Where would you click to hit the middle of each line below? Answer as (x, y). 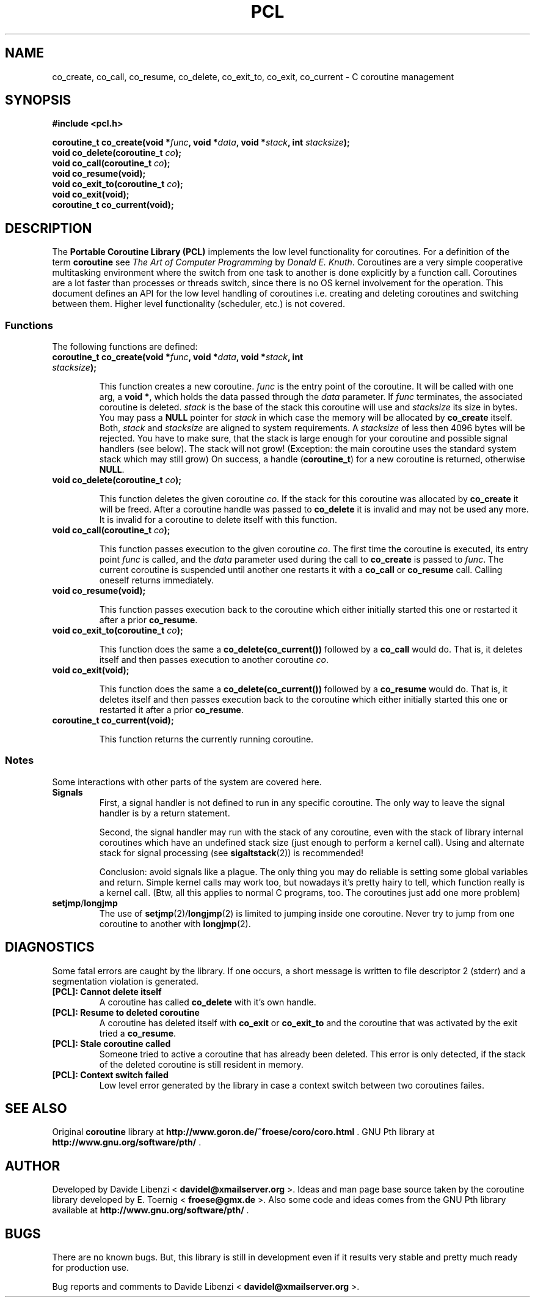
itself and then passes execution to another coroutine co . (214, 660)
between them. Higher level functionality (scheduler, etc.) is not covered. (198, 304)
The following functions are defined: (125, 347)
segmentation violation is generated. (126, 981)
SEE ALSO (36, 1109)
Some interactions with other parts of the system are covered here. (187, 782)
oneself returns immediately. (157, 580)
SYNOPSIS (38, 100)
